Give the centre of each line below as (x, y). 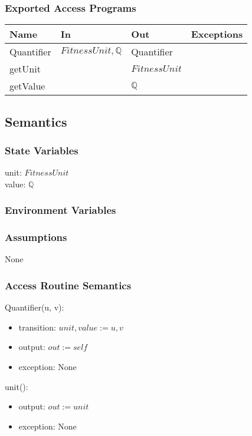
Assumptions (36, 237)
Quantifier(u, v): (35, 307)
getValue (27, 86)
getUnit (25, 69)
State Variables (42, 150)
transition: (37, 327)
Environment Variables (60, 210)
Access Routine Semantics (68, 285)
